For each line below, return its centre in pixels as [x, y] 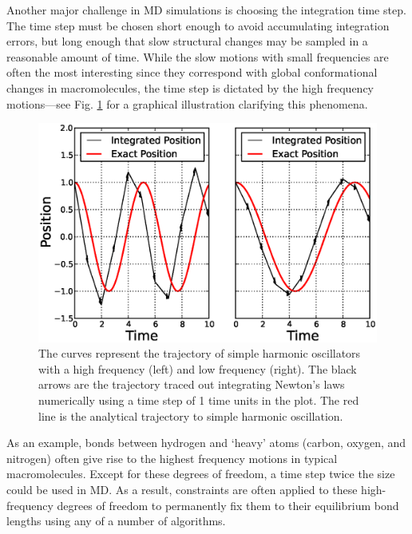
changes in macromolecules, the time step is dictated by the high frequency [190, 87]
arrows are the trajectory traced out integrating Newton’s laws [192, 384]
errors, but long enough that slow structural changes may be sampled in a [187, 41]
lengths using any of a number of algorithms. [116, 521]
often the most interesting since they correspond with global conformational [192, 72]
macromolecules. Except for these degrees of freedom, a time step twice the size [201, 474]
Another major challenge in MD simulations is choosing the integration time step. [206, 10]
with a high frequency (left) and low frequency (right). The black [198, 368]
